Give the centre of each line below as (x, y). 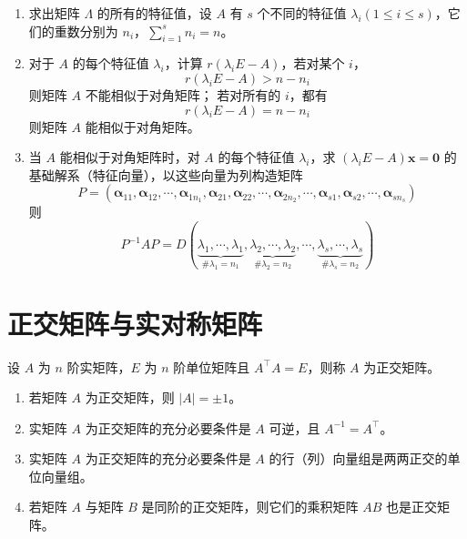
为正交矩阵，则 (130, 397)
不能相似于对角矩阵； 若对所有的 (183, 94)
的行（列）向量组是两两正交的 (358, 458)
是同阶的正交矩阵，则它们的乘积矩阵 (250, 507)
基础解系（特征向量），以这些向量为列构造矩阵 (166, 174)
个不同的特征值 (302, 13)
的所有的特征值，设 (154, 13)
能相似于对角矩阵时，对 (130, 157)
